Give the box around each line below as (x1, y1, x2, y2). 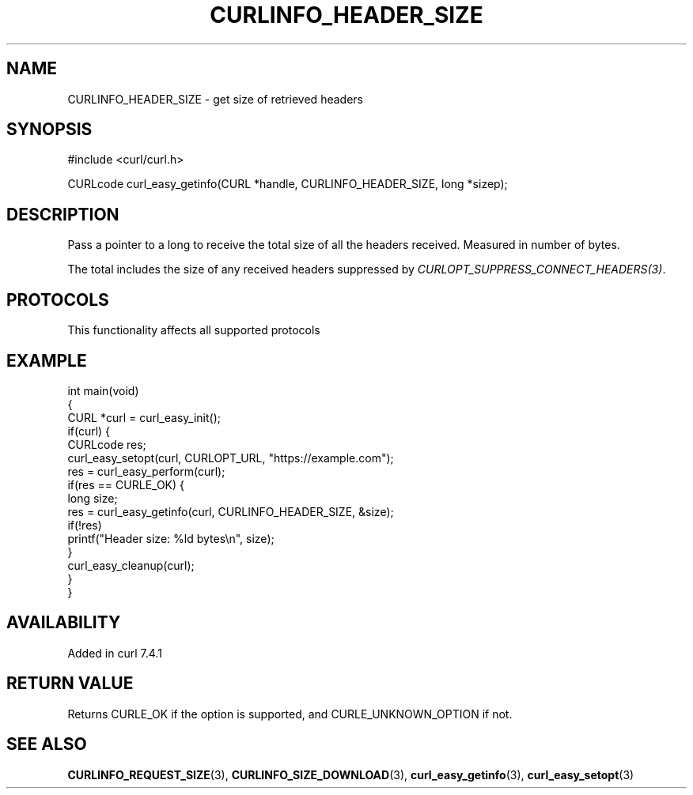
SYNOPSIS (6, 119, 93, 140)
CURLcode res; (67, 437, 146, 451)
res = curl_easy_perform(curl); (67, 464, 225, 478)
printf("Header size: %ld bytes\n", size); (67, 531, 275, 545)
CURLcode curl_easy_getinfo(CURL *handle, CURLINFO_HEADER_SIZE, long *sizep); (67, 177, 508, 191)
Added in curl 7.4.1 (67, 646, 162, 660)
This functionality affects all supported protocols (67, 323, 320, 337)
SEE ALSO (6, 734, 87, 755)
